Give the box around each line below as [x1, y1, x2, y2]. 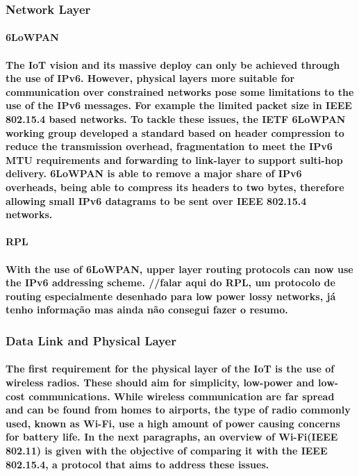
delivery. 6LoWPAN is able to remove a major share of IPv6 [6, 166, 302, 181]
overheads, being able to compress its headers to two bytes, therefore [6, 179, 344, 194]
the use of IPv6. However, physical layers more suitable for [6, 71, 295, 85]
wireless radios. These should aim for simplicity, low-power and [6, 375, 315, 389]
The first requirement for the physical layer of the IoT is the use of [6, 361, 335, 376]
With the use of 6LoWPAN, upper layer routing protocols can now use [6, 261, 353, 276]
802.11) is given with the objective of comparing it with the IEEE [6, 443, 328, 457]
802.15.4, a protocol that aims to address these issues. [6, 457, 269, 471]
